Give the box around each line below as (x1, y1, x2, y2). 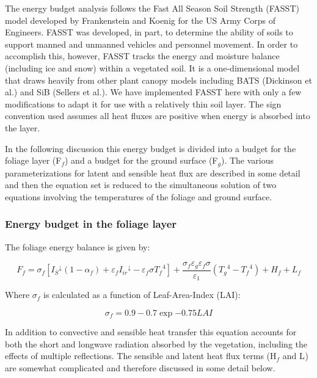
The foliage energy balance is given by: (5, 240, 150, 253)
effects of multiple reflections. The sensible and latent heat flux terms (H (5, 349, 277, 362)
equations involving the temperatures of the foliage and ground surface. (5, 190, 272, 203)
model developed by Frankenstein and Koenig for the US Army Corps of (5, 13, 276, 26)
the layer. (5, 121, 40, 134)
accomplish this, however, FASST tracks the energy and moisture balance (5, 49, 280, 62)
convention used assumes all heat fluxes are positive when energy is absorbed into (5, 109, 310, 122)
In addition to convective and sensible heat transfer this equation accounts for (5, 325, 297, 338)
